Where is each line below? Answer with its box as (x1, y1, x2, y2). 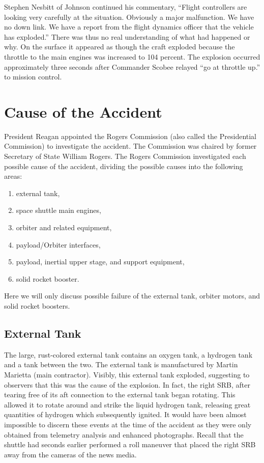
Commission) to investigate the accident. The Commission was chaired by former (4, 141, 257, 151)
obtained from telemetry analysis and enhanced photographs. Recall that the (4, 429, 244, 440)
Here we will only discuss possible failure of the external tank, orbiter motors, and (4, 290, 260, 301)
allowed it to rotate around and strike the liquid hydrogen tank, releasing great (4, 399, 251, 410)
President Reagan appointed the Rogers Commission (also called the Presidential (4, 130, 257, 141)
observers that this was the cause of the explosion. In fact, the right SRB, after (4, 379, 250, 390)
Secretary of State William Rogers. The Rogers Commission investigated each (4, 151, 246, 161)
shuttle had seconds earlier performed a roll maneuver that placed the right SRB (4, 439, 256, 450)
